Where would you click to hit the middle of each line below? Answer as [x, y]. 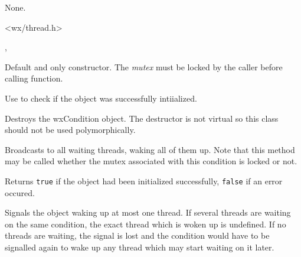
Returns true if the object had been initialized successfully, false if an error [144, 180]
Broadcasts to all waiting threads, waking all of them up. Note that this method [150, 149]
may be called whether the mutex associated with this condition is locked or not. [151, 161]
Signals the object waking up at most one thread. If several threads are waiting [148, 212]
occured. [20, 192]
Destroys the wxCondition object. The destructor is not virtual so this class [142, 118]
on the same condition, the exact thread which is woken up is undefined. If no [145, 224]
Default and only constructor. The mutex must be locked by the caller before [144, 66]
